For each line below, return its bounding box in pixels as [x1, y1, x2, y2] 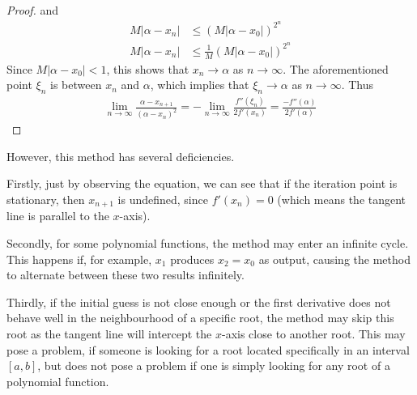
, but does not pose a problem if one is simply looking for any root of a [37, 357, 390, 374]
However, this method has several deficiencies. [6, 147, 235, 164]
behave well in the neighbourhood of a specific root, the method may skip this [6, 309, 394, 326]
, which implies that [150, 76, 249, 93]
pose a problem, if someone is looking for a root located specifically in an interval [6, 341, 410, 358]
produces [170, 250, 215, 267]
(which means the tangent [277, 191, 406, 207]
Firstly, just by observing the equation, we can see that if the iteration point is [6, 175, 398, 192]
